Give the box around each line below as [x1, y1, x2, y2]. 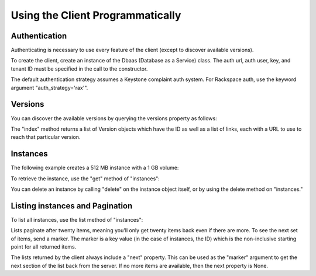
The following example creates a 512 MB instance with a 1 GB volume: [11, 164, 179, 172]
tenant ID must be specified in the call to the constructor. [11, 65, 148, 72]
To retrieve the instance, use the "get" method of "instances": [11, 175, 160, 182]
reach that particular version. [11, 134, 81, 141]
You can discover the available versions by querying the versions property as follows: [11, 114, 217, 122]
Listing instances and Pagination [11, 201, 133, 211]
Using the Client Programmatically [11, 9, 181, 22]
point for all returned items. [11, 243, 77, 250]
